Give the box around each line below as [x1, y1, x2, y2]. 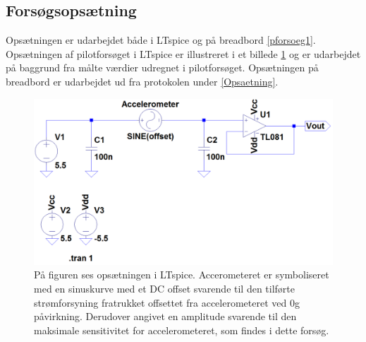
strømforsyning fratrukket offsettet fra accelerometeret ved [34, 295, 287, 309]
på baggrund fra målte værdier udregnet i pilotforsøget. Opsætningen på [6, 60, 319, 75]
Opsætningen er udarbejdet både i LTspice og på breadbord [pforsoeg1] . [6, 33, 316, 47]
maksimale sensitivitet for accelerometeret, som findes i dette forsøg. [34, 322, 329, 337]
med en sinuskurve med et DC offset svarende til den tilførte [34, 281, 295, 295]
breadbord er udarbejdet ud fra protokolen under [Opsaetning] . [6, 73, 279, 88]
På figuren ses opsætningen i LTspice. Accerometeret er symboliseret [34, 267, 329, 282]
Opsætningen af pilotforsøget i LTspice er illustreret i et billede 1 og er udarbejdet [6, 46, 361, 61]
